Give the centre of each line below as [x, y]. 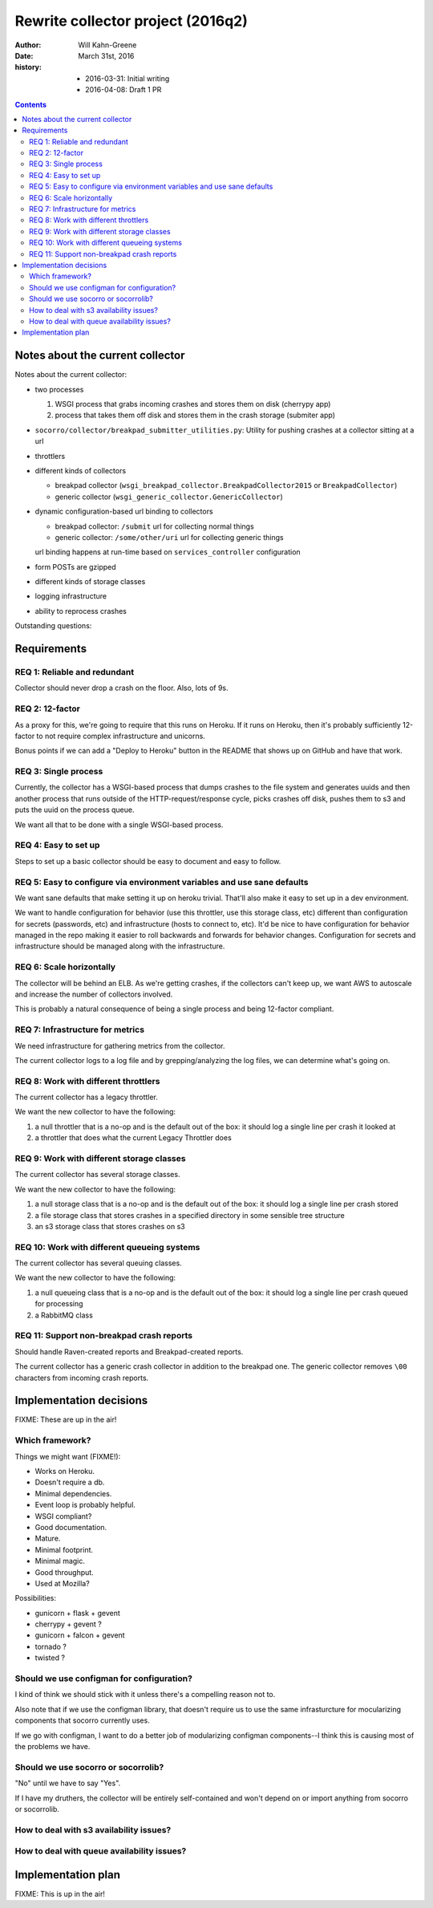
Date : [24, 55]
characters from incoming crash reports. [82, 1378]
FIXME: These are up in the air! [66, 1419]
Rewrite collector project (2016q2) [132, 21]
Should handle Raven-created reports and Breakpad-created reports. [129, 1351]
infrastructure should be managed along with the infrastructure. [120, 946]
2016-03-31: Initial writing [127, 78]
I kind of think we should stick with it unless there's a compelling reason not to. [145, 1695]
